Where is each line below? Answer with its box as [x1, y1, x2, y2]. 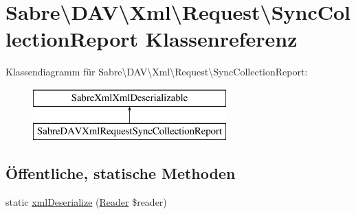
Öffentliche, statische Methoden [5, 163, 236, 184]
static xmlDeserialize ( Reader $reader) [5, 195, 167, 209]
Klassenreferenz [145, 25, 298, 53]
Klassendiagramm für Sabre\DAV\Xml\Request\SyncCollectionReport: [5, 64, 308, 79]
